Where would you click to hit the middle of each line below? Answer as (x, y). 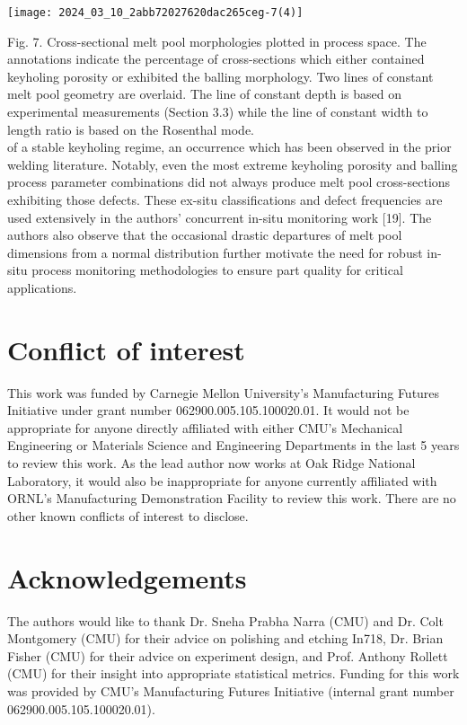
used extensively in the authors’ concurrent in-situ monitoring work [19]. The (220, 217)
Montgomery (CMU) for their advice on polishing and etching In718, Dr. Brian (225, 638)
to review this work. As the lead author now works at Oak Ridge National (211, 463)
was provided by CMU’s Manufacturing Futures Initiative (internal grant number (231, 690)
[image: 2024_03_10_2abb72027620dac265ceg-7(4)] (155, 13)
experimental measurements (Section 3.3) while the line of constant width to (218, 112)
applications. (42, 287)
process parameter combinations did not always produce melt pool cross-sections (229, 182)
